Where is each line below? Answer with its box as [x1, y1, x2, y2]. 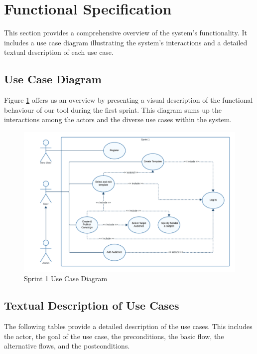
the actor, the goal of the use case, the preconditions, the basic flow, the [4, 331, 224, 341]
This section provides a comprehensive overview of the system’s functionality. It [4, 27, 247, 38]
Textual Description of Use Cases [4, 298, 179, 313]
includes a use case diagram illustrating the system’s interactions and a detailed [4, 37, 248, 47]
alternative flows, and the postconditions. [4, 341, 130, 351]
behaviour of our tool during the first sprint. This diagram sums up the [4, 104, 222, 115]
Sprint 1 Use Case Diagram [24, 273, 108, 284]
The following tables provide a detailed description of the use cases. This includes [4, 321, 253, 332]
